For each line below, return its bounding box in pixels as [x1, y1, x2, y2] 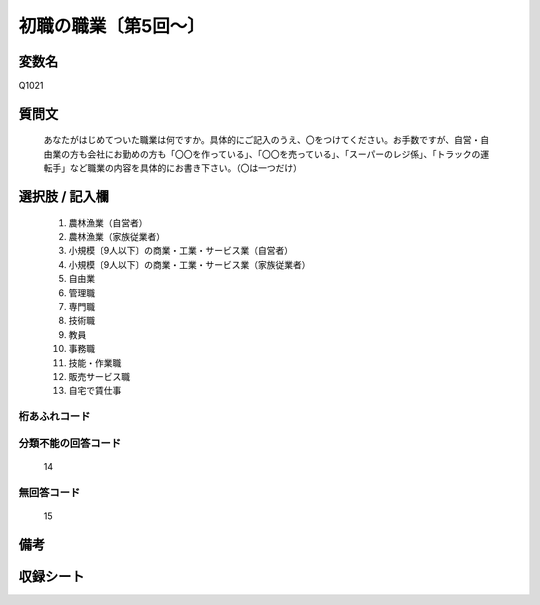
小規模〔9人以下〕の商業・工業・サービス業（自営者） [68, 245, 294, 257]
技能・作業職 [68, 356, 122, 369]
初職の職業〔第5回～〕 [18, 15, 205, 37]
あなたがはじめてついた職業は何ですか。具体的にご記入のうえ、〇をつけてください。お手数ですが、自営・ [43, 134, 481, 146]
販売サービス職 [68, 370, 130, 382]
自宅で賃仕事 [68, 385, 122, 397]
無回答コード [18, 485, 81, 499]
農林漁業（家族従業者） [68, 231, 165, 243]
